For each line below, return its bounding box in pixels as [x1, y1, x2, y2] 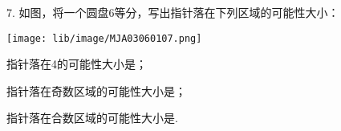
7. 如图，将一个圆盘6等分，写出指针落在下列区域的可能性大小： [6, 4, 339, 20]
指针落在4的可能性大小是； [6, 55, 147, 72]
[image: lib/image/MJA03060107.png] [6, 32, 202, 44]
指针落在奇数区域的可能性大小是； [6, 82, 186, 99]
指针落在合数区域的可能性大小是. [6, 109, 178, 126]
